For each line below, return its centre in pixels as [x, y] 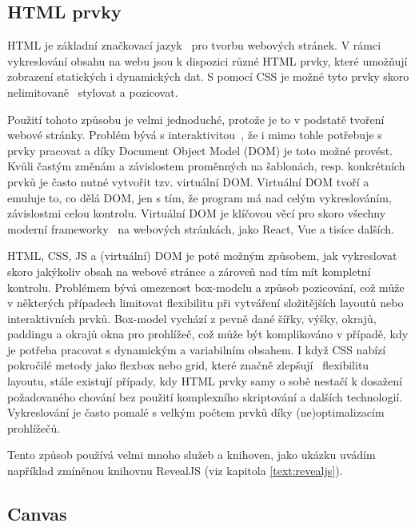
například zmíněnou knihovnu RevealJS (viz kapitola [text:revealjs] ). [175, 471]
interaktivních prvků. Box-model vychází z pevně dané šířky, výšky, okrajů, [192, 318]
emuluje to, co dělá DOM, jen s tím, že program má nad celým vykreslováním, [200, 197]
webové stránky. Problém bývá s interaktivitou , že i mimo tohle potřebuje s [195, 135]
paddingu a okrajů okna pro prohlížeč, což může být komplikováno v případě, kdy [208, 334]
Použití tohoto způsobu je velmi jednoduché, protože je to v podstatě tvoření [196, 119]
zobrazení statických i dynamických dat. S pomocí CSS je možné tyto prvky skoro [208, 76]
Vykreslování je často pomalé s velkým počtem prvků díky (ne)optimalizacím [196, 412]
